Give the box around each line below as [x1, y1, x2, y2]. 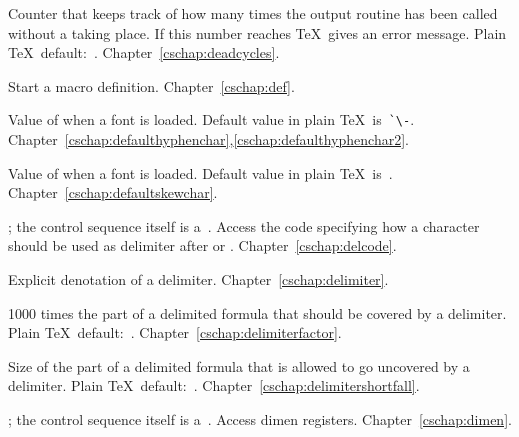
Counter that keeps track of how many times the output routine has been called [8, 3, 498, 23]
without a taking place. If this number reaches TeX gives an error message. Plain [8, 22, 507, 43]
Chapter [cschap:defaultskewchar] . [8, 182, 218, 203]
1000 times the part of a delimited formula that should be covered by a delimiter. [8, 302, 507, 323]
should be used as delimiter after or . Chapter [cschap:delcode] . [8, 235, 397, 256]
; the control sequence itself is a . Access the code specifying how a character [8, 215, 480, 236]
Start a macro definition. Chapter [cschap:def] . [8, 75, 295, 96]
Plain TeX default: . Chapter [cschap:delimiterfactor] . [8, 322, 342, 343]
